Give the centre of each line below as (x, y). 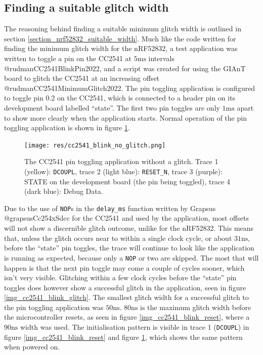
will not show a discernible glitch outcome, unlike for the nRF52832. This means (129, 228)
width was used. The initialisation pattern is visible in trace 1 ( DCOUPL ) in (135, 327)
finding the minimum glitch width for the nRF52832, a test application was (121, 48)
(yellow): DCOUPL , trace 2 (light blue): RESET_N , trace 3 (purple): (123, 171)
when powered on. (32, 347)
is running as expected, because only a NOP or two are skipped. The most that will (131, 257)
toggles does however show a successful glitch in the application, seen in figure (125, 287)
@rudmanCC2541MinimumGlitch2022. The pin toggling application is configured (130, 88)
